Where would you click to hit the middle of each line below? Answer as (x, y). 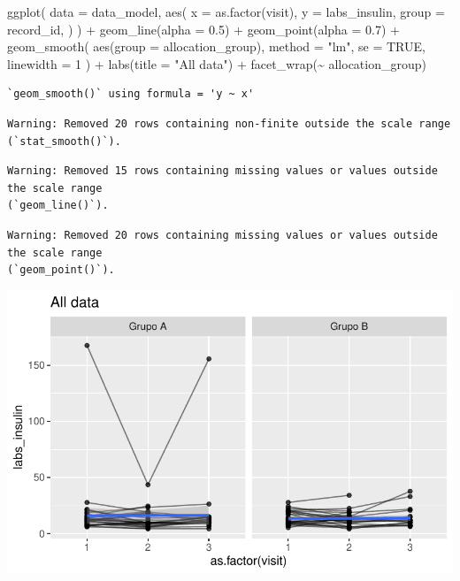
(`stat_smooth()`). (64, 141)
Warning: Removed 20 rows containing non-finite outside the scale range (229, 123)
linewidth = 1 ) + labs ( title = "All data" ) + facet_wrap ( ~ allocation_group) (217, 63)
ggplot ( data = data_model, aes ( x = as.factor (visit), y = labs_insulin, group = (226, 11)
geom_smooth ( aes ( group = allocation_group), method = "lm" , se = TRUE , (216, 46)
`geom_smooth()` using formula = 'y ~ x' (131, 94)
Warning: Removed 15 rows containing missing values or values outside (222, 171)
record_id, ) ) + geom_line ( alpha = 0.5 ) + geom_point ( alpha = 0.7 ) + (204, 29)
